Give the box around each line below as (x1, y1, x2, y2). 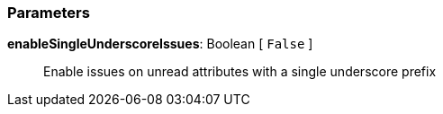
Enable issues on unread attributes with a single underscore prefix (43, 64, 437, 80)
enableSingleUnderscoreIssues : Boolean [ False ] (7, 36, 313, 52)
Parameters (7, 4, 90, 22)
